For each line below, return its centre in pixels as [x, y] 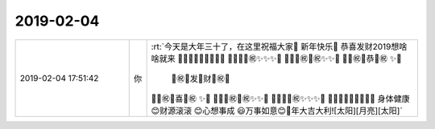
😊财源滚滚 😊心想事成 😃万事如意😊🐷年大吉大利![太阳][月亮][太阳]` [277, 111]
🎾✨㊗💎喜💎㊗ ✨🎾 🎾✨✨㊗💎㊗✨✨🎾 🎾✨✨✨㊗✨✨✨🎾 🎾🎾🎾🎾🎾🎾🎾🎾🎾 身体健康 [280, 99]
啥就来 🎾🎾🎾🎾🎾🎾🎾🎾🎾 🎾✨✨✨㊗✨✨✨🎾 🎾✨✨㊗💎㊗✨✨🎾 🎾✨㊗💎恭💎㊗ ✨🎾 [276, 58]
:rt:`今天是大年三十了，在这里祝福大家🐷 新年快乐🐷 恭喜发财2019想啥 [279, 46]
